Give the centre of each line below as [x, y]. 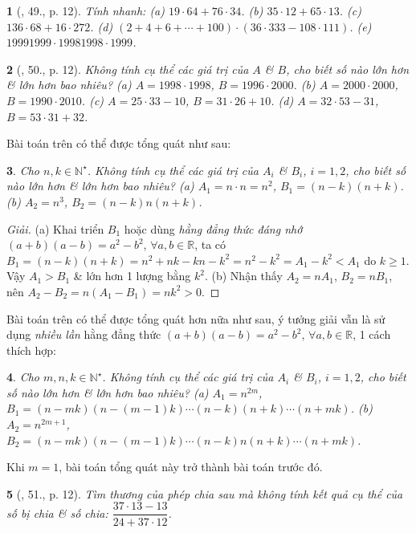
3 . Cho [23, 170]
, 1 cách [372, 334]
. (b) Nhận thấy [243, 276]
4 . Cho [23, 377]
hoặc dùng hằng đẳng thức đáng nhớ [213, 228]
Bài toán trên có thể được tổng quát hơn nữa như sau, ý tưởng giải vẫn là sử [196, 318]
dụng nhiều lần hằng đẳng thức [84, 334]
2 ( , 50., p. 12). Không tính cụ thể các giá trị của [128, 69]
